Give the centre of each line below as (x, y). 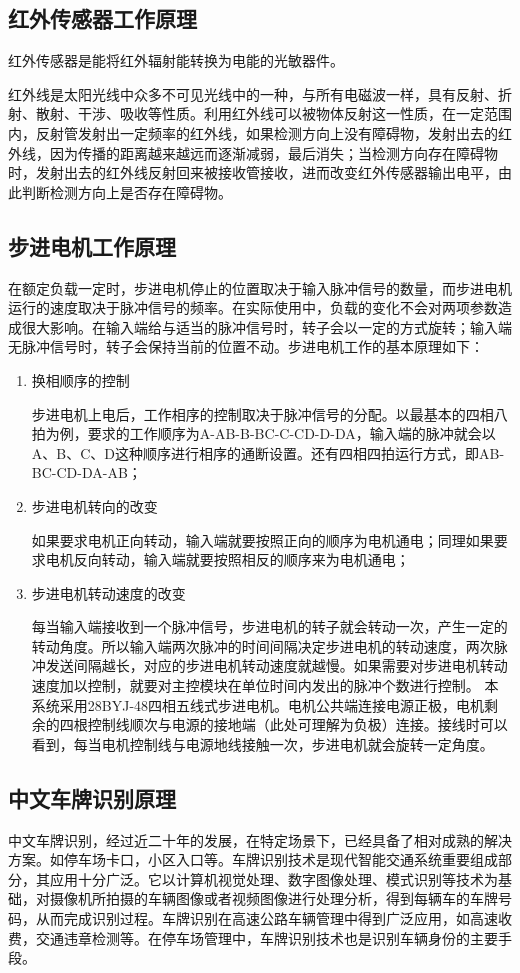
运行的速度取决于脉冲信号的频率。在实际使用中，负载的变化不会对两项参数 (253, 307)
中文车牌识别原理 (92, 797)
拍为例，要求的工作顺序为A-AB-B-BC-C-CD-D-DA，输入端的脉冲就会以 (263, 433)
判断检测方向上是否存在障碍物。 (126, 191)
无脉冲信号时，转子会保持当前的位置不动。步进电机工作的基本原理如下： (246, 346)
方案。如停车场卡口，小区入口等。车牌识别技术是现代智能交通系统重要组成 (253, 859)
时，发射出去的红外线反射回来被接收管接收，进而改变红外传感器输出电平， (253, 172)
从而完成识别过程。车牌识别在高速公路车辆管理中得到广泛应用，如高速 (266, 918)
